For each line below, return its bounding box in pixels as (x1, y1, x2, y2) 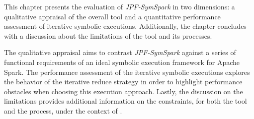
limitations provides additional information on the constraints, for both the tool (4, 96, 247, 106)
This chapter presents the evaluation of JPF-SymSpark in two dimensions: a (4, 1, 235, 11)
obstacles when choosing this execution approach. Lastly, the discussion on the (4, 86, 243, 96)
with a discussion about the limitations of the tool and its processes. (4, 30, 212, 41)
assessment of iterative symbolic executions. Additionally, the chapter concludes (4, 21, 247, 31)
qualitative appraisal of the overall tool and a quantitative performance (4, 11, 221, 21)
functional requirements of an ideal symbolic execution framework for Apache (4, 57, 240, 67)
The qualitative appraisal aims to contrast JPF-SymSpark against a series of (4, 47, 236, 58)
